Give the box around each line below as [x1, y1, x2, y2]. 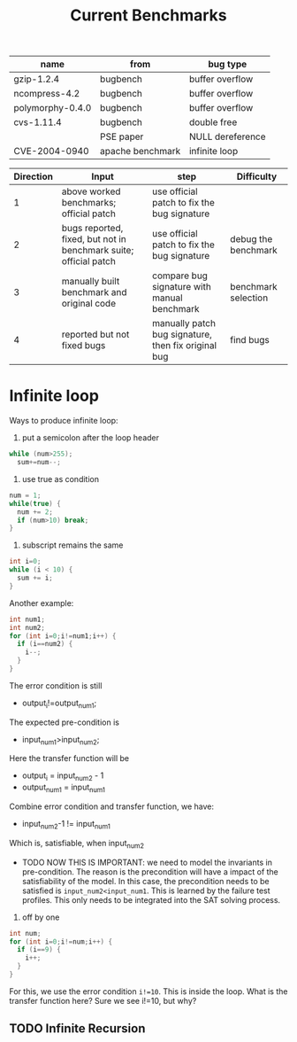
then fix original [151, 339, 217, 352]
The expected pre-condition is [9, 717, 119, 727]
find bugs [229, 334, 270, 346]
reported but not [61, 329, 130, 341]
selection [229, 292, 269, 304]
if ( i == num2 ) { [17, 640, 73, 649]
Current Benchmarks [70, 5, 227, 26]
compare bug [151, 269, 208, 282]
